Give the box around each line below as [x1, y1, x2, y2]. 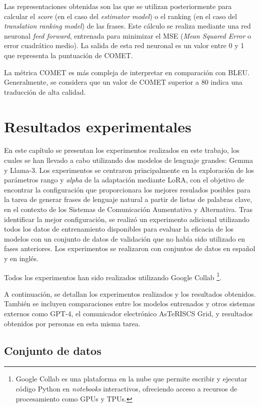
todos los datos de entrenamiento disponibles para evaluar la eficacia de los [4, 224, 234, 234]
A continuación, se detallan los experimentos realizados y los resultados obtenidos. [4, 288, 256, 299]
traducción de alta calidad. [4, 86, 86, 97]
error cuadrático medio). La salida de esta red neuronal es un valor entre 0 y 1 [4, 40, 244, 51]
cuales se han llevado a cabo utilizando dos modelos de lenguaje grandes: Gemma [4, 155, 253, 165]
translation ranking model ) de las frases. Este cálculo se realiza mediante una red [4, 21, 251, 31]
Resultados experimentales [4, 116, 191, 136]
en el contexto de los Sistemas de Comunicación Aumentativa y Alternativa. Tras [4, 204, 252, 215]
